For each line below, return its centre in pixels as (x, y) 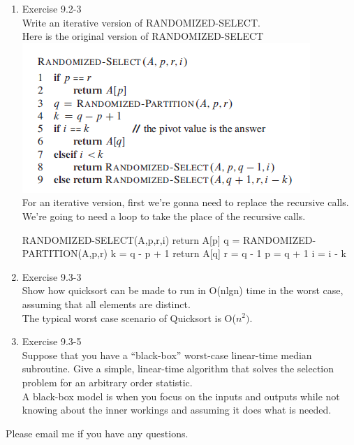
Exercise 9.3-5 (52, 341)
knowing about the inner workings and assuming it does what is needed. (177, 410)
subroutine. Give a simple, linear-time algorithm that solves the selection (178, 369)
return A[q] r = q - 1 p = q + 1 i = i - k (259, 253)
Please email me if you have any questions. (97, 433)
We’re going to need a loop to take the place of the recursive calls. (164, 216)
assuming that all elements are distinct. (106, 304)
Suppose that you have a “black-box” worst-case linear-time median (167, 355)
